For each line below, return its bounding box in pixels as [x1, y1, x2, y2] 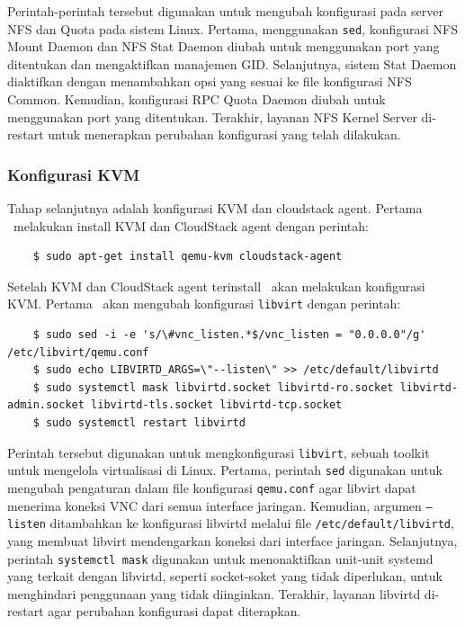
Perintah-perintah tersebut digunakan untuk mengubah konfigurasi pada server [7, 2, 443, 20]
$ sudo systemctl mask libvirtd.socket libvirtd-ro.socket [32, 380, 394, 394]
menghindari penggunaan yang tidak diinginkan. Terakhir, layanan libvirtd [7, 584, 421, 603]
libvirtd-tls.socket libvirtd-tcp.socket [91, 398, 343, 412]
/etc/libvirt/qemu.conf [7, 345, 149, 359]
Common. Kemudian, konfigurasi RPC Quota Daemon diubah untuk [7, 90, 386, 109]
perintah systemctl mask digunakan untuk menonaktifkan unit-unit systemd [7, 549, 434, 568]
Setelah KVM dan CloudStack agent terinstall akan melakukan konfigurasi [7, 276, 425, 295]
